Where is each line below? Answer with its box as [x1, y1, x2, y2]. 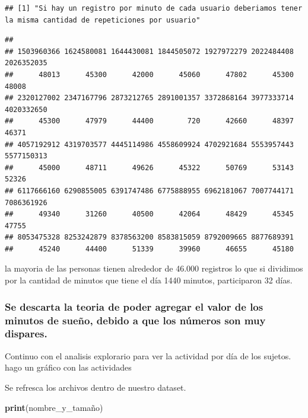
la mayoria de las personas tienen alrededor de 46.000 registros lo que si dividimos [5, 262, 303, 275]
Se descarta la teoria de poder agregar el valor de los [5, 299, 263, 314]
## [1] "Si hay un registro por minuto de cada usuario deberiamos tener [5, 4, 303, 12]
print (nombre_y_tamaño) [5, 401, 103, 413]
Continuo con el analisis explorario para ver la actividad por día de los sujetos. [5, 349, 291, 362]
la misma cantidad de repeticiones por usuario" [5, 15, 201, 24]
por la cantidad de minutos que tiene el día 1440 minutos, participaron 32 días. [5, 274, 293, 286]
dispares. [5, 326, 47, 341]
